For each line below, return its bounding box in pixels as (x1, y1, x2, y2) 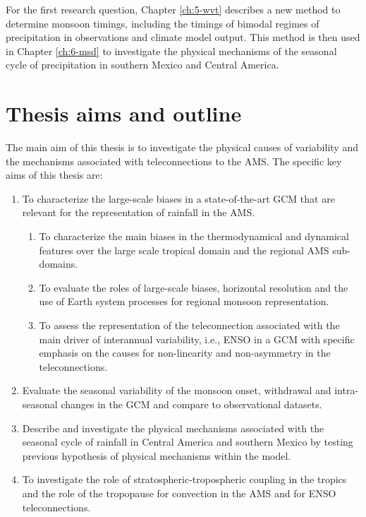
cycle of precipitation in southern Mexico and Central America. (6, 57, 279, 72)
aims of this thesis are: (6, 167, 103, 182)
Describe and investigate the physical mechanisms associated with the (22, 420, 324, 435)
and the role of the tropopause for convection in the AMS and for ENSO (22, 485, 336, 500)
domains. (39, 256, 78, 271)
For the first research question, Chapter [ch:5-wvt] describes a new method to (6, 2, 341, 16)
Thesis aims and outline (6, 99, 242, 128)
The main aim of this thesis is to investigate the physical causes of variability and (6, 140, 358, 155)
